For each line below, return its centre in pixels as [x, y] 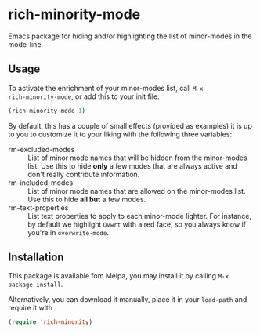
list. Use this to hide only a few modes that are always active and [132, 165]
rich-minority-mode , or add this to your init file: [84, 96]
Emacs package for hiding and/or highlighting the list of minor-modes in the [130, 36]
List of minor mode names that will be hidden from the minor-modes [138, 158]
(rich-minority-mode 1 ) [47, 111]
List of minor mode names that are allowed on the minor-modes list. [137, 191]
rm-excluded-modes [42, 149]
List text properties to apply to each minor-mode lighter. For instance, [140, 216]
